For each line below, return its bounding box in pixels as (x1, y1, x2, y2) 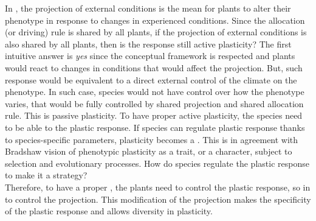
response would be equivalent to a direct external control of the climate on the (5, 73, 297, 86)
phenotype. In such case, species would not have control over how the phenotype (5, 85, 304, 98)
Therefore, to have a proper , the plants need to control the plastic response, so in (5, 180, 311, 193)
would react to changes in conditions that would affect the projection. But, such (5, 61, 303, 74)
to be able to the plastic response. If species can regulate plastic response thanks (5, 121, 305, 133)
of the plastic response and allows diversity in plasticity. (5, 205, 213, 217)
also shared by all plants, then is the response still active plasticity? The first (5, 37, 292, 50)
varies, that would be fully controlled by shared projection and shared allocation (5, 97, 304, 110)
